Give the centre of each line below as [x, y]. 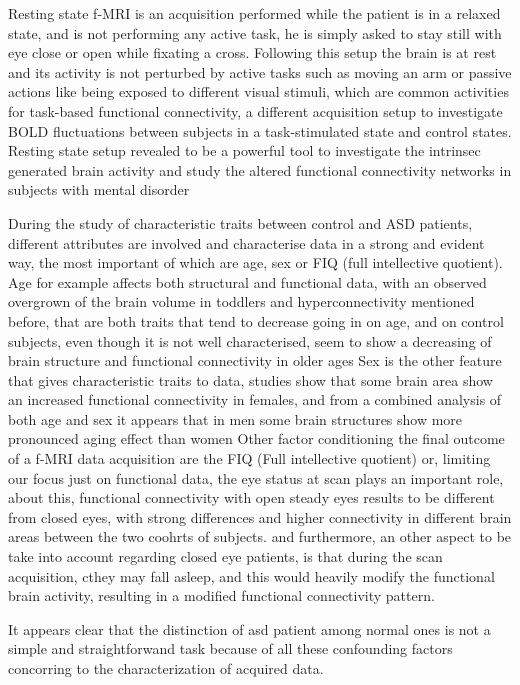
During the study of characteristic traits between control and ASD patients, [240, 222]
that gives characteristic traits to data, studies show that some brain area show [250, 379]
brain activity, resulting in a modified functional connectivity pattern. [221, 595]
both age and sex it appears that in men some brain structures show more [235, 418]
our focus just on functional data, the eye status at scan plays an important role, [256, 477]
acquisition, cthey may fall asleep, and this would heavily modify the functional [251, 575]
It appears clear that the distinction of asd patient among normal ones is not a [249, 628]
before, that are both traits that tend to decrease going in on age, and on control [256, 320]
